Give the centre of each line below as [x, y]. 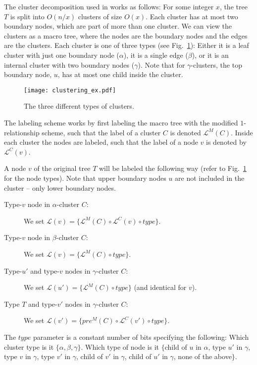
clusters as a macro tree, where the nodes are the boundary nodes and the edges [126, 35]
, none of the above [203, 356]
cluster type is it [29, 346]
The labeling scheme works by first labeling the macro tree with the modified [121, 122]
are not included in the [210, 178]
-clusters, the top [216, 64]
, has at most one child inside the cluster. [120, 74]
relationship [22, 132]
